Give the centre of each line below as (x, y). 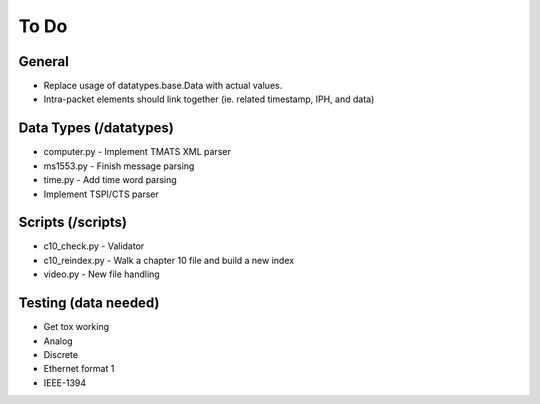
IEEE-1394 (65, 382)
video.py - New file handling (101, 274)
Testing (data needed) (89, 303)
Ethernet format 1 (79, 369)
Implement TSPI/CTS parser (101, 194)
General (44, 61)
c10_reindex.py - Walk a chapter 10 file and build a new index (169, 260)
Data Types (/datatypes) (96, 128)
